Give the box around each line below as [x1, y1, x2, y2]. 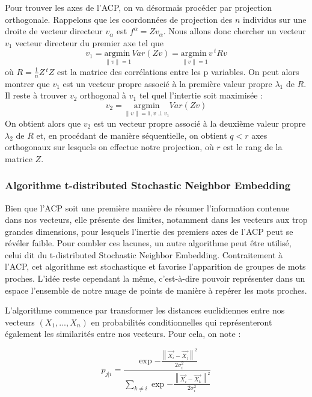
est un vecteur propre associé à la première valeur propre [63, 77, 272, 89]
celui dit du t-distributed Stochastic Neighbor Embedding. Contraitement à [5, 248, 283, 261]
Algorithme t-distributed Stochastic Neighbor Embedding [5, 178, 291, 193]
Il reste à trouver [5, 89, 67, 102]
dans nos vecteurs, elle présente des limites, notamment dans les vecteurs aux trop [5, 213, 308, 226]
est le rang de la [223, 141, 283, 153]
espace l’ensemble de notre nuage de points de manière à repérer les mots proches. [5, 283, 307, 296]
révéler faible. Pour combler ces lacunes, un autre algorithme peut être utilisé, [5, 237, 292, 249]
